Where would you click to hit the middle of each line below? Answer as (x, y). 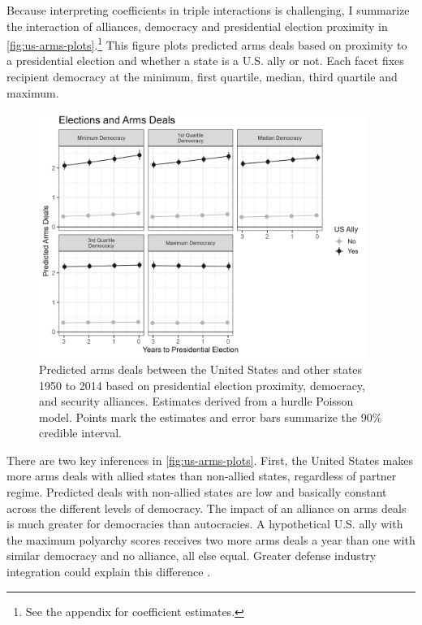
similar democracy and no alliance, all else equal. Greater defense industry (192, 556)
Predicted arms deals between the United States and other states (201, 369)
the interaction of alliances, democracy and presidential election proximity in (197, 26)
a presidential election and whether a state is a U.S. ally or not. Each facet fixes (205, 61)
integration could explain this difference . (109, 572)
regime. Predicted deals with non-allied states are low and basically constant (197, 492)
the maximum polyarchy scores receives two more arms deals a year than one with (211, 539)
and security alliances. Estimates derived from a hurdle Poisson (196, 401)
